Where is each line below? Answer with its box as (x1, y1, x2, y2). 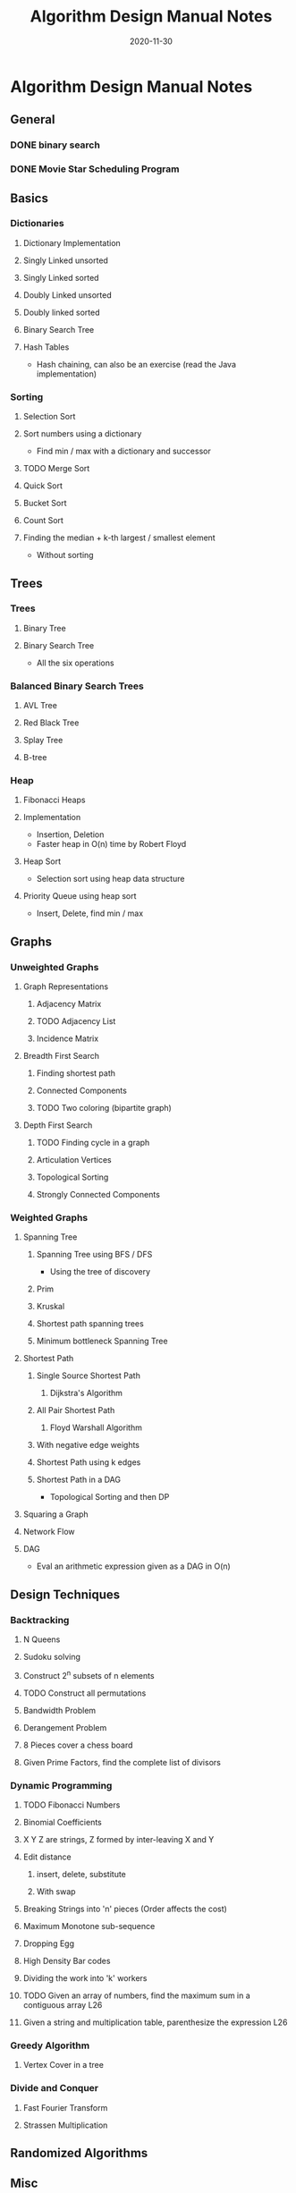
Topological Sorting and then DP (49, 1492, 170, 1503)
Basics (10, 191, 48, 206)
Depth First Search (22, 1120, 93, 1130)
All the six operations (36, 657, 114, 668)
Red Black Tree (22, 717, 80, 728)
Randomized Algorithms (10, 2146, 148, 2161)
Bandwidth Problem (22, 1705, 97, 1715)
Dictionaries (10, 217, 65, 230)
